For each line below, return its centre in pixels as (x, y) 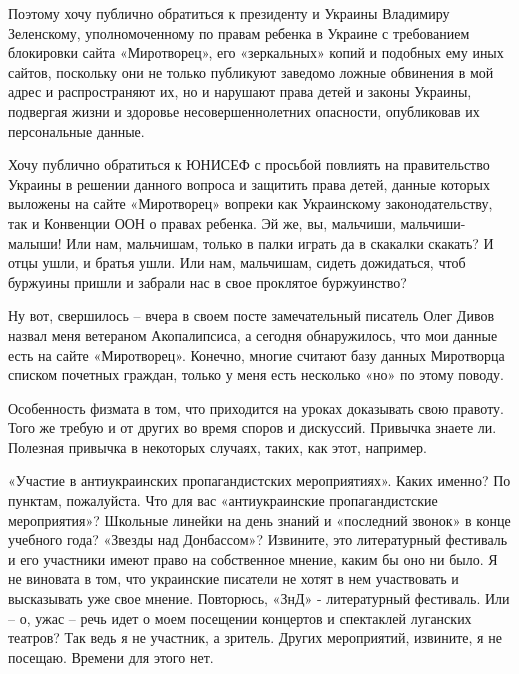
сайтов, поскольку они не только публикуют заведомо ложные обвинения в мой (251, 71)
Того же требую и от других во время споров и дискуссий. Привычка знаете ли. (252, 427)
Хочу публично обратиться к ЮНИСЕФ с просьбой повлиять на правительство (249, 164)
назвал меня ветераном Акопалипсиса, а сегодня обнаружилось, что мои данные (253, 334)
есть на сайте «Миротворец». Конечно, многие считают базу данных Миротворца (256, 354)
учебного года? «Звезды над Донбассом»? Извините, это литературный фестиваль (258, 539)
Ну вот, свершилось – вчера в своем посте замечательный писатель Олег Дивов (251, 315)
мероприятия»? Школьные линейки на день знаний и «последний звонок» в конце (259, 519)
